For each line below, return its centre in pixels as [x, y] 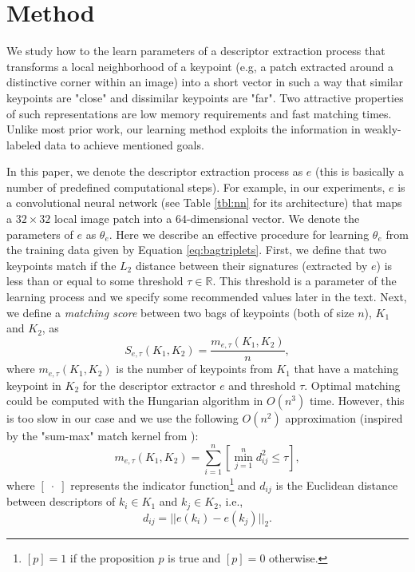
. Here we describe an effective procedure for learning [239, 234]
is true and [194, 557]
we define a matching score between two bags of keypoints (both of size [180, 312]
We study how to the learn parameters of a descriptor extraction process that [196, 51]
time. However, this [357, 401]
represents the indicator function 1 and [163, 484]
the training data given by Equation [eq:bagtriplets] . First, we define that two [196, 250]
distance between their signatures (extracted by [251, 265]
